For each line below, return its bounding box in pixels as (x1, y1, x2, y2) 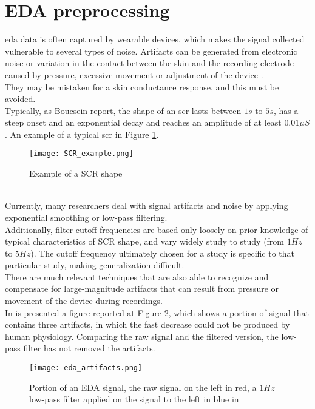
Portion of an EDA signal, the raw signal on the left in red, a (29, 380, 257, 393)
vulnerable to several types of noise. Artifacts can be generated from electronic (5, 44, 297, 57)
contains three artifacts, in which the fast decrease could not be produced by (5, 318, 290, 331)
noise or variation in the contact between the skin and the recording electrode (5, 56, 294, 69)
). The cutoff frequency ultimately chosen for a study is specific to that (30, 246, 295, 259)
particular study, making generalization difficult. (5, 259, 185, 271)
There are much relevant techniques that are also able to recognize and (5, 270, 269, 283)
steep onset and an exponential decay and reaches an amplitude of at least (5, 116, 282, 129)
